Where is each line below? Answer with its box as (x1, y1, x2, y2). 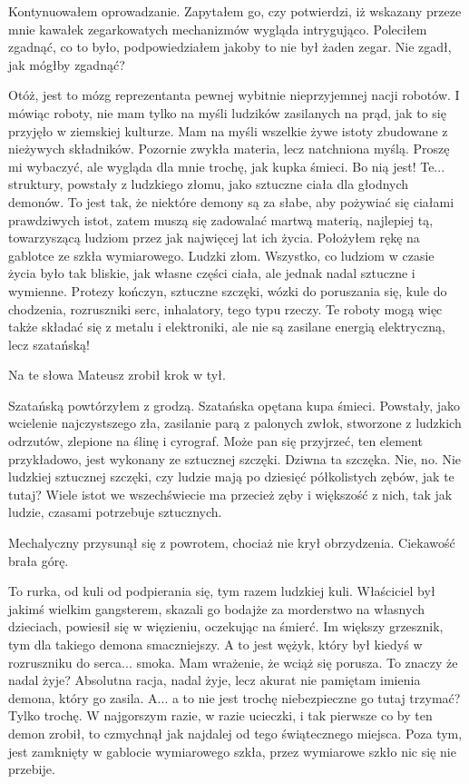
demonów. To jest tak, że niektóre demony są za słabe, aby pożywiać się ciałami (8, 192, 454, 211)
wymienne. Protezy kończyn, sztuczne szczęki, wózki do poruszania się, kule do (8, 281, 447, 300)
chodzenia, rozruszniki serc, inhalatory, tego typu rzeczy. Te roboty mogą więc (8, 299, 443, 318)
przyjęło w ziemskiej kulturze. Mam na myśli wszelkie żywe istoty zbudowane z (8, 121, 448, 140)
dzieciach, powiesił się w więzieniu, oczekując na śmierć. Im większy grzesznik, (8, 617, 444, 636)
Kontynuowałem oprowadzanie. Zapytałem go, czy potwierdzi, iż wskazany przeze (8, 2, 462, 20)
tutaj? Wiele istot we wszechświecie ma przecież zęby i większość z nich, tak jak (8, 484, 453, 503)
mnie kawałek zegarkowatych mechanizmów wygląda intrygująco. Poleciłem (8, 19, 427, 38)
